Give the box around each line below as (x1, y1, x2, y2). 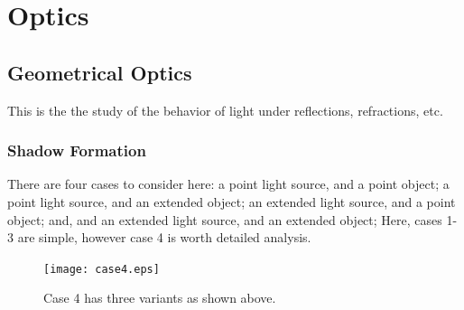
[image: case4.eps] (43, 262, 160, 276)
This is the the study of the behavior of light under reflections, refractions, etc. (7, 100, 443, 119)
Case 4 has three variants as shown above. (43, 288, 276, 307)
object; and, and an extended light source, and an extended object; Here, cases (7, 210, 442, 229)
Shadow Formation (7, 139, 146, 162)
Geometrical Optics (7, 58, 192, 86)
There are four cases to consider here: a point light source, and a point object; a (7, 174, 450, 193)
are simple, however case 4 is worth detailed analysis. (17, 228, 311, 247)
